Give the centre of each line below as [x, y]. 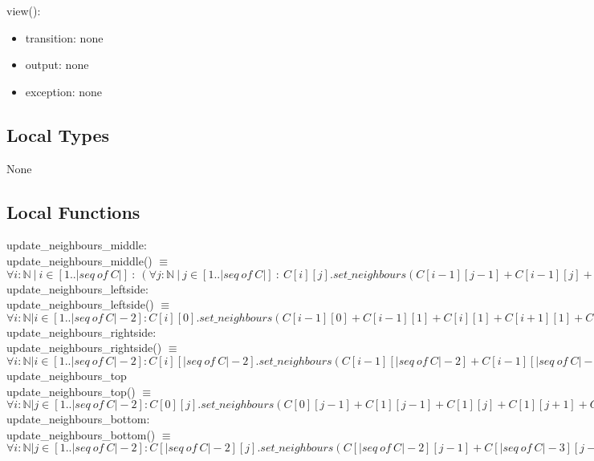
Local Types [58, 134]
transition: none [64, 37]
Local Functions [73, 211]
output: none [57, 65]
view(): [24, 10]
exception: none [64, 91]
